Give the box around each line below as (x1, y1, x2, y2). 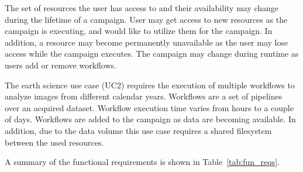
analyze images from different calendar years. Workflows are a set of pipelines (5, 90, 283, 102)
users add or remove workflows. (5, 59, 116, 71)
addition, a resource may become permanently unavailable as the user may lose (5, 36, 288, 48)
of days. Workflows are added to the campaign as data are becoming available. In (5, 113, 296, 125)
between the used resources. (5, 136, 104, 148)
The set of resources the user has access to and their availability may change (5, 2, 279, 13)
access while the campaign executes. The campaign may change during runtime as (5, 47, 299, 60)
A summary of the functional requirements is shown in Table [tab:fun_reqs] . (5, 156, 280, 168)
